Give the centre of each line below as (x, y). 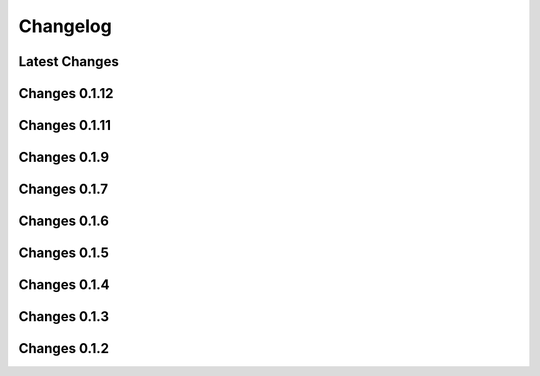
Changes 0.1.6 (64, 221)
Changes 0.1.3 (64, 316)
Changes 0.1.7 (63, 189)
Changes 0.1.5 (64, 253)
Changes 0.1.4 (64, 285)
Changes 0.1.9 (64, 157)
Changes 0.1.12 (66, 93)
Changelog (65, 26)
